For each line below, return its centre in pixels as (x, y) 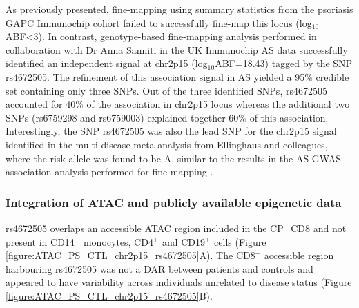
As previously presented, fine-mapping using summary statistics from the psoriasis (179, 9)
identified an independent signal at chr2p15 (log (107, 63)
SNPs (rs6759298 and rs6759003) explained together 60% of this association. (167, 117)
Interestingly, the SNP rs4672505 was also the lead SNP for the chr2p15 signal (171, 131)
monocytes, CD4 (118, 241)
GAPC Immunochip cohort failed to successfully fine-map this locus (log (159, 22)
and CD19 (184, 241)
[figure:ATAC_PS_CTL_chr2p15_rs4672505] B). (109, 295)
